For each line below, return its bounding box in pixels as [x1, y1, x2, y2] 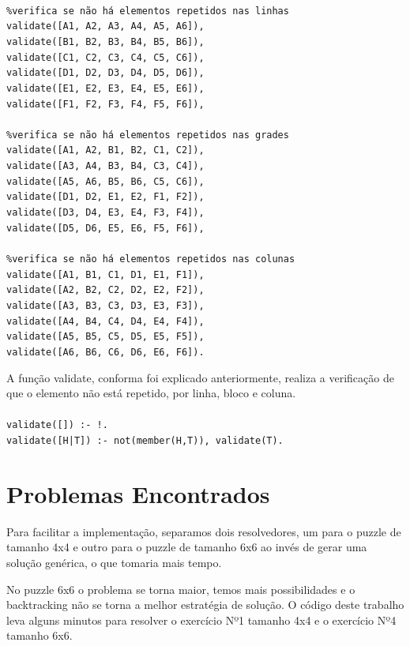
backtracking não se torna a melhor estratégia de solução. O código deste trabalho [6, 596, 404, 613]
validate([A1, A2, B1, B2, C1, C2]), [6, 145, 205, 156]
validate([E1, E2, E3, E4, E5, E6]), [6, 82, 205, 94]
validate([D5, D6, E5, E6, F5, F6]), [6, 222, 205, 234]
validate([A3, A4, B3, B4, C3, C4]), [6, 160, 205, 172]
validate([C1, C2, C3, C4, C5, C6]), [6, 51, 205, 63]
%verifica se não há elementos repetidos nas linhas [6, 5, 289, 17]
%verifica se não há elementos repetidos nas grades [6, 129, 289, 141]
